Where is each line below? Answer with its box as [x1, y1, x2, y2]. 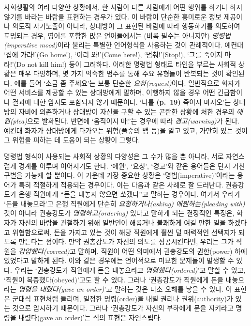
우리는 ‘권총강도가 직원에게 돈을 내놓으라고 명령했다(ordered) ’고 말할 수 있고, [14, 265, 246, 275]
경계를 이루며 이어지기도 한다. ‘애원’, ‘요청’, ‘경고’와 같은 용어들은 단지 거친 [18, 160, 245, 171]
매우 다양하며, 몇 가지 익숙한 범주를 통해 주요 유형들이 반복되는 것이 [18, 68, 224, 78]
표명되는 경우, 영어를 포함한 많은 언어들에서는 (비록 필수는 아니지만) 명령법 [4, 30, 231, 40]
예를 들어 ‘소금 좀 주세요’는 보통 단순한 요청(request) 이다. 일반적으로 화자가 [14, 78, 240, 88]
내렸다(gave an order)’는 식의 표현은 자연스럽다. [18, 312, 162, 322]
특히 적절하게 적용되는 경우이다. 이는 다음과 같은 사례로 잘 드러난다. [18, 179, 223, 189]
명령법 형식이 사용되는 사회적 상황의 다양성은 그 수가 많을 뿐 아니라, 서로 [4, 151, 224, 161]
